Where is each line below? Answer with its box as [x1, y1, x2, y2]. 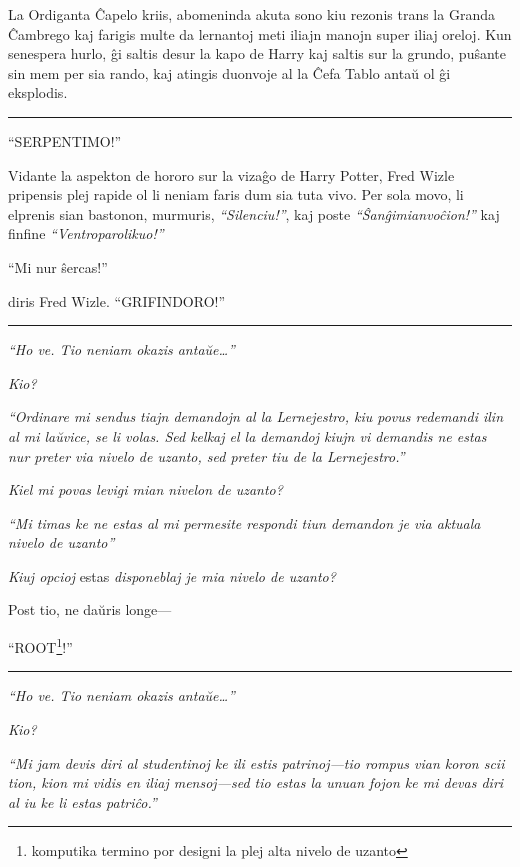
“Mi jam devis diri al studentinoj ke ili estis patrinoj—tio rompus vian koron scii [8, 752, 505, 773]
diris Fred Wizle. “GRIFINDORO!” [8, 290, 226, 311]
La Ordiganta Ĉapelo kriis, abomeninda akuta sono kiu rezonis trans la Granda [8, 4, 495, 24]
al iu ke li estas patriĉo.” [8, 791, 157, 812]
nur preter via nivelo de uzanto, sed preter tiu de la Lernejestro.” [8, 445, 405, 466]
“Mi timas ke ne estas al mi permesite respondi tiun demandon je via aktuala [8, 512, 481, 533]
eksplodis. [8, 82, 68, 103]
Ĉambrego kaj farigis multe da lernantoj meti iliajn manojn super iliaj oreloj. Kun [8, 23, 512, 44]
